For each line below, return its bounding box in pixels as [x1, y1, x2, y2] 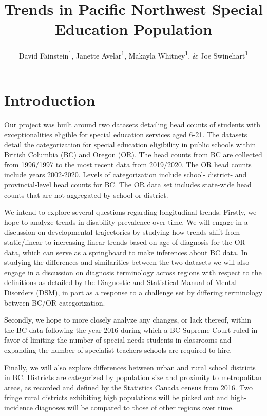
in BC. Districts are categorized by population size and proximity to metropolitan [4, 372, 262, 383]
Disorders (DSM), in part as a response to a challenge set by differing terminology [4, 287, 263, 297]
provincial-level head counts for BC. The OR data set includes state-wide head [4, 179, 252, 190]
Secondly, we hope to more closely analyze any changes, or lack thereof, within [4, 314, 251, 325]
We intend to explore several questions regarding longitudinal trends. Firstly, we [4, 206, 257, 217]
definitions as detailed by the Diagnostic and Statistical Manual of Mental [4, 277, 237, 288]
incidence [4, 402, 33, 412]
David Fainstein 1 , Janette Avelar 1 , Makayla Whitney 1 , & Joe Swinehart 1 [18, 49, 249, 61]
